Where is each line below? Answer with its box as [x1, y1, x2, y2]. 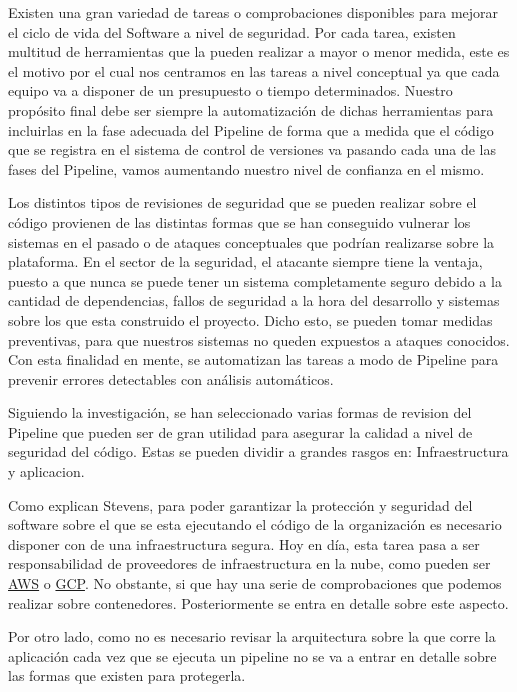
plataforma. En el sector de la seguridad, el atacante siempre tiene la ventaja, [8, 251, 483, 272]
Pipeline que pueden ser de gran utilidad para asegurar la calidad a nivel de [8, 421, 473, 442]
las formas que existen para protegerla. [8, 665, 246, 686]
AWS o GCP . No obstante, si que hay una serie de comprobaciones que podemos [8, 573, 502, 594]
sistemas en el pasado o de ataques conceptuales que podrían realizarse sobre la [8, 231, 495, 252]
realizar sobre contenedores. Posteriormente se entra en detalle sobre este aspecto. [8, 592, 509, 613]
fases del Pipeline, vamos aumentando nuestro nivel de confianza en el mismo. [8, 158, 485, 179]
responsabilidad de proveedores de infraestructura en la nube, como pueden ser [8, 553, 491, 574]
